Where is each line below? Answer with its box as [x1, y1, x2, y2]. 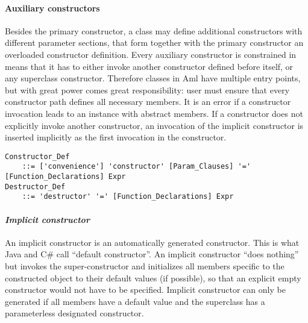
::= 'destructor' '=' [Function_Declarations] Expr [22, 192, 234, 201]
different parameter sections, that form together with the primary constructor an [5, 36, 304, 49]
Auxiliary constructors [5, 1, 100, 14]
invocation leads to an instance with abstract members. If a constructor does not [5, 107, 303, 119]
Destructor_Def [5, 182, 66, 191]
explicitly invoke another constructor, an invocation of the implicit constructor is [5, 119, 304, 131]
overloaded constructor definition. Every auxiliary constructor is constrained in [5, 48, 297, 60]
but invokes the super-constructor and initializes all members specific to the [5, 260, 284, 272]
